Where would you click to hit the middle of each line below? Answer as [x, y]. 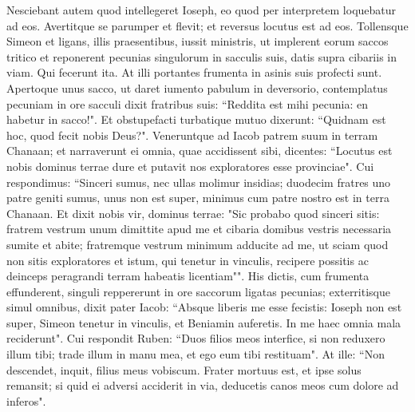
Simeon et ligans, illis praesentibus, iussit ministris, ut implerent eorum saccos [198, 41]
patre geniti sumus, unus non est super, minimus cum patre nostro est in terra [198, 198]
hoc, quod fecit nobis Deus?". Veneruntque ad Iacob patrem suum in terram [192, 135]
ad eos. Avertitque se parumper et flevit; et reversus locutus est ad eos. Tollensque [207, 25]
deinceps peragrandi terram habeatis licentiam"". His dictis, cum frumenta [188, 276]
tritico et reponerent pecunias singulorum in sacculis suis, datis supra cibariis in [202, 56]
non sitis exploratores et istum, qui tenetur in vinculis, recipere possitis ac [188, 260]
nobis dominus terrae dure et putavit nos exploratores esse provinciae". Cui [190, 166]
